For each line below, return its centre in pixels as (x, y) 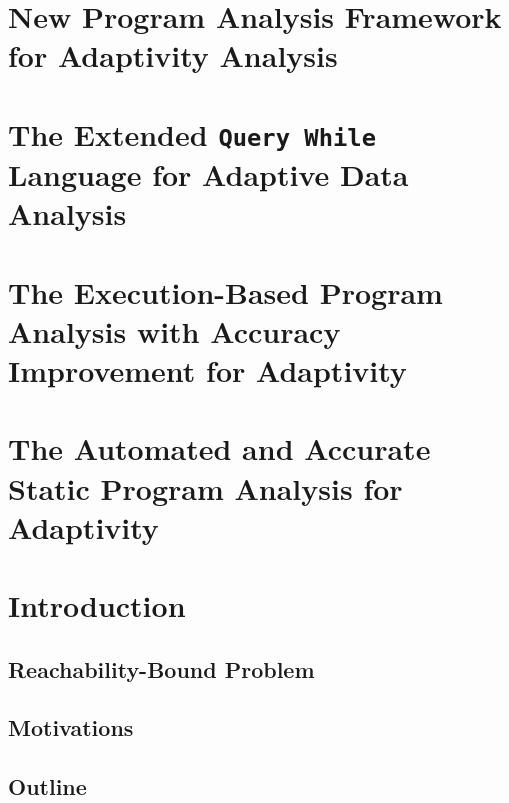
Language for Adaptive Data (208, 174)
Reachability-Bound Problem (161, 668)
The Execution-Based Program (225, 291)
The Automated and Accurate (219, 448)
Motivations (71, 727)
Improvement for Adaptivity (207, 370)
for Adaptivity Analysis (173, 55)
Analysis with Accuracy (174, 330)
